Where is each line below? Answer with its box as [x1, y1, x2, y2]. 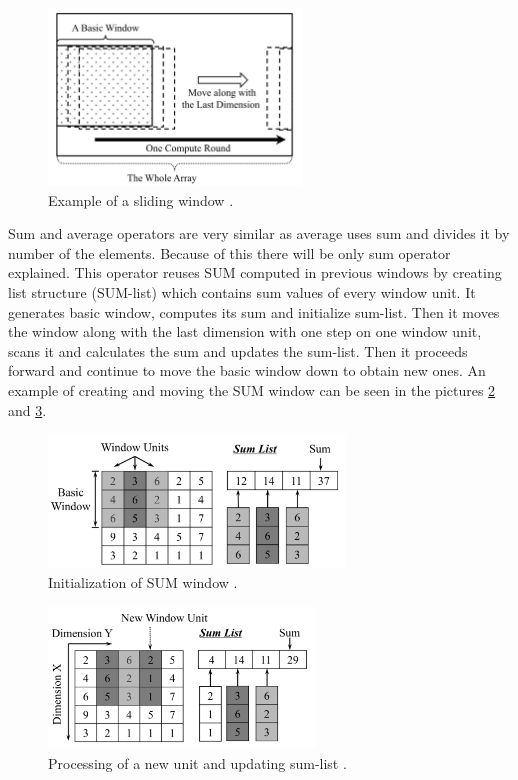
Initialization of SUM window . [48, 572, 238, 593]
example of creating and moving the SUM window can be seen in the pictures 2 [8, 380, 496, 401]
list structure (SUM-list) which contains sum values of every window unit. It [8, 282, 476, 303]
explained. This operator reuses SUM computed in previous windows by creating [8, 262, 502, 283]
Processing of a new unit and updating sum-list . [48, 752, 347, 773]
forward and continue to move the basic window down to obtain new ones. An [8, 360, 486, 381]
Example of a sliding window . [48, 189, 234, 210]
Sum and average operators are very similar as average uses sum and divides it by [8, 223, 510, 244]
